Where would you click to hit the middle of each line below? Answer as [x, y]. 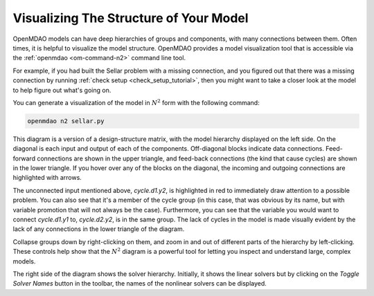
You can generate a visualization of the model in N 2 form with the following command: [136, 102]
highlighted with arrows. [47, 178]
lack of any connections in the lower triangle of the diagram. [99, 229]
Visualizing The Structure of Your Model [131, 18]
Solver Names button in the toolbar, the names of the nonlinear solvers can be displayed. [140, 284]
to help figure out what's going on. [62, 90]
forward [24, 158]
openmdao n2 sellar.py [66, 121]
